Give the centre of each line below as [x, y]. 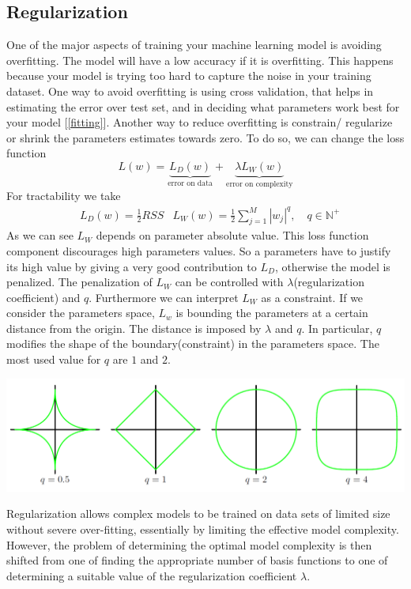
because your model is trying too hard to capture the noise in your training [189, 76]
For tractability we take [64, 196]
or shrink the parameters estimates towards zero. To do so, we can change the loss [205, 137]
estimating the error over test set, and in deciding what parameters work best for [203, 106]
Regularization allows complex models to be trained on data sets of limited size [198, 513]
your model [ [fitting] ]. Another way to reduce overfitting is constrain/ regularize [200, 122]
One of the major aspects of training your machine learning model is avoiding [194, 45]
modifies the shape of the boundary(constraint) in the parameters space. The [193, 344]
